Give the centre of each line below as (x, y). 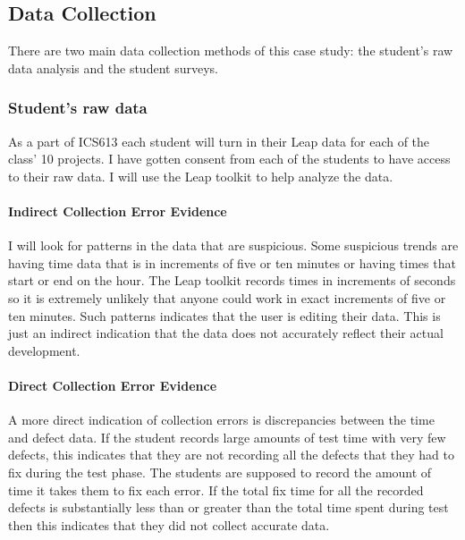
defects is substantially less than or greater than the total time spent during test (228, 507)
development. (44, 350)
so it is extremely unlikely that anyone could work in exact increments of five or (227, 297)
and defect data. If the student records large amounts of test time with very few (227, 437)
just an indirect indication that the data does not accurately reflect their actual (226, 333)
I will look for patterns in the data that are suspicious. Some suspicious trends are (233, 245)
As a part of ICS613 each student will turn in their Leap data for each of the (219, 141)
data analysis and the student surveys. (113, 67)
